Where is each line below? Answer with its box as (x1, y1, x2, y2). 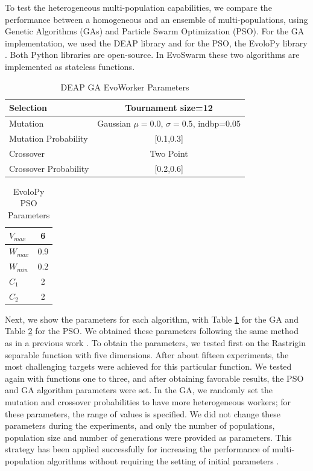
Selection (9, 101, 48, 114)
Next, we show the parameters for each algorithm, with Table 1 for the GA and (5, 312, 299, 325)
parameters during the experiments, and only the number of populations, (5, 419, 275, 432)
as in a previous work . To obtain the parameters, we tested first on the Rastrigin (5, 337, 306, 349)
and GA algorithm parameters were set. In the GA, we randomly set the (5, 384, 273, 396)
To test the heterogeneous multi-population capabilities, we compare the (5, 1, 272, 13)
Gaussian (97, 117, 131, 129)
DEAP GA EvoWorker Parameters (60, 80, 189, 93)
